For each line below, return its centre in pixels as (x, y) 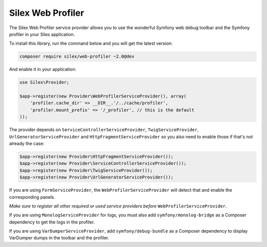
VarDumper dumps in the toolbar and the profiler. (59, 238)
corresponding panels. (32, 197)
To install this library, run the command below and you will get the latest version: (91, 43)
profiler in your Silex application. (42, 34)
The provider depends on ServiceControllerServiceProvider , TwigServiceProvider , (104, 130)
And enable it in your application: (43, 70)
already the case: (27, 143)
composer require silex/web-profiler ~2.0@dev (77, 56)
